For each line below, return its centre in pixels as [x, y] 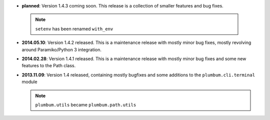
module [29, 82]
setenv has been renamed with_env [74, 29]
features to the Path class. [49, 66]
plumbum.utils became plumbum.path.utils [86, 105]
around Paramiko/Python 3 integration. [62, 49]
